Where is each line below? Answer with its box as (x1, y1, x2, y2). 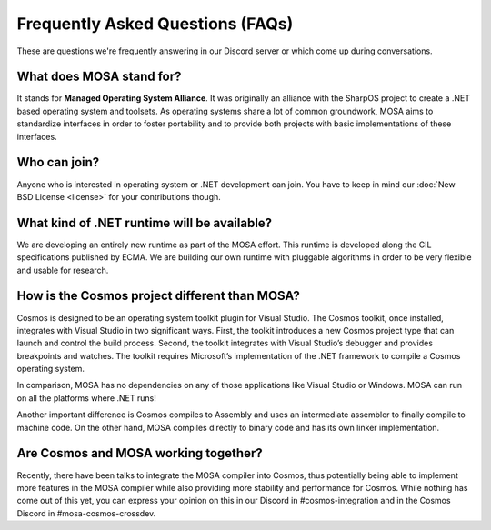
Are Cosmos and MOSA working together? (16, 445, 263, 461)
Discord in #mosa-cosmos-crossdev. (16, 507, 156, 518)
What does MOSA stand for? (16, 69, 182, 85)
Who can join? (16, 155, 100, 170)
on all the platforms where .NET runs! (16, 392, 156, 404)
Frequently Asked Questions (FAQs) (16, 14, 294, 34)
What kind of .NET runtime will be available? (16, 215, 273, 231)
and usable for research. (16, 265, 109, 275)
